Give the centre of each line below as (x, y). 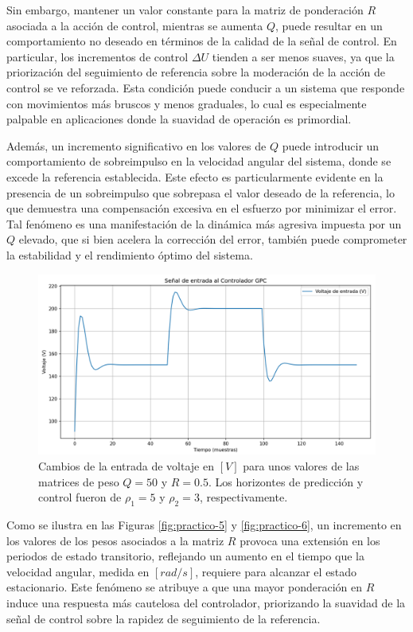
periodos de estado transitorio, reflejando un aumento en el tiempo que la (185, 556)
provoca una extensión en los (310, 540)
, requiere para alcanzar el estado (276, 571)
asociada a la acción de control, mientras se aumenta (135, 25)
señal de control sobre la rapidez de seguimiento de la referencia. (164, 618)
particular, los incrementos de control (97, 56)
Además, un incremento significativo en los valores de (136, 145)
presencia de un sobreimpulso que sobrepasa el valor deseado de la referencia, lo (201, 192)
